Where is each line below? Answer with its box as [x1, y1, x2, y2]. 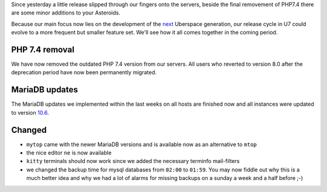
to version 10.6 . [11, 109, 50, 116]
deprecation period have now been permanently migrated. [11, 69, 157, 76]
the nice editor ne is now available [26, 149, 112, 156]
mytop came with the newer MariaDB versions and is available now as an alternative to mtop [26, 141, 257, 148]
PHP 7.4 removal [11, 44, 75, 54]
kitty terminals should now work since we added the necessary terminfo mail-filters [26, 158, 240, 165]
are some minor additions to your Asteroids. [11, 9, 121, 16]
